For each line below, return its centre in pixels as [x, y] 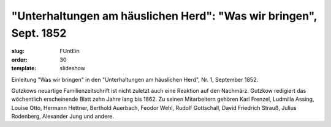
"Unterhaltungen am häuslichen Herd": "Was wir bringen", [164, 16]
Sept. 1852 [39, 33]
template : [24, 68]
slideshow [73, 68]
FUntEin [70, 51]
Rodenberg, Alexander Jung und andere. [63, 117]
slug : [18, 51]
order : [19, 60]
